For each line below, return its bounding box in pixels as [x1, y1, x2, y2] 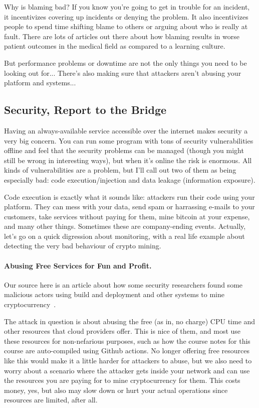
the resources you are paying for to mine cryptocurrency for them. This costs [4, 375, 240, 385]
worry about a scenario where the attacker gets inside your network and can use [4, 365, 250, 375]
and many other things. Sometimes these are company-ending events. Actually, [4, 221, 246, 231]
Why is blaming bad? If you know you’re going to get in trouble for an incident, [4, 2, 250, 12]
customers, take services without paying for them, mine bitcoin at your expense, [4, 211, 250, 221]
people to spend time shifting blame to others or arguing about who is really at [4, 21, 248, 32]
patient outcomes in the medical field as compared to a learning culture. [4, 41, 225, 51]
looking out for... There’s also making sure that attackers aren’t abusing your [4, 67, 241, 78]
